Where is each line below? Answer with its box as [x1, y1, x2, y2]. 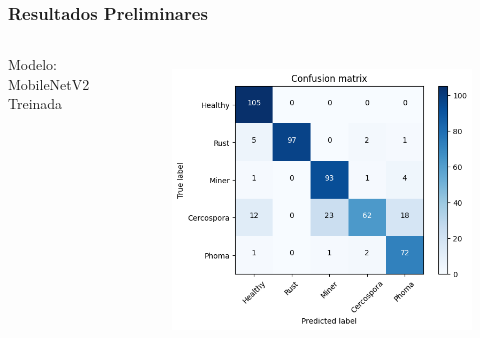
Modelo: [8, 54, 58, 75]
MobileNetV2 [8, 73, 90, 94]
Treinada [8, 93, 63, 114]
